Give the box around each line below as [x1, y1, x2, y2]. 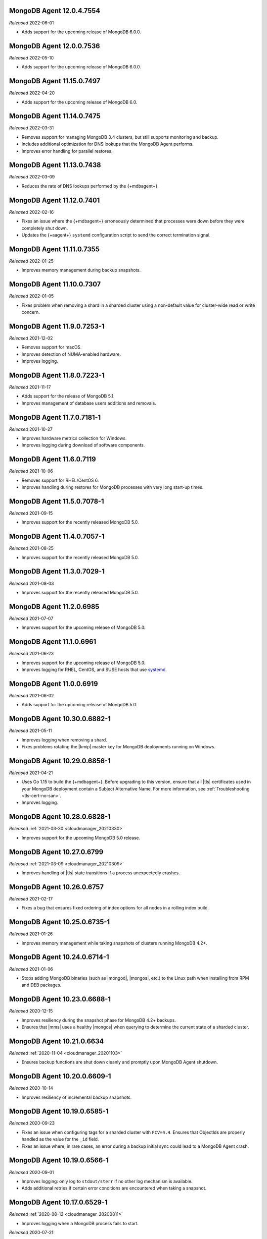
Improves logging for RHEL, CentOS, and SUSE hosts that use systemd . [21, 667, 167, 673]
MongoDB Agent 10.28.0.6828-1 [9, 813, 111, 821]
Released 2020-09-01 [9, 1169, 54, 1175]
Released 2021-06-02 [9, 692, 54, 698]
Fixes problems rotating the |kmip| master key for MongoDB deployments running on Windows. [21, 743, 216, 749]
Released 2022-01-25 [9, 258, 54, 264]
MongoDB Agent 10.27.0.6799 [9, 847, 104, 856]
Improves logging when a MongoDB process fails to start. [21, 1220, 138, 1226]
